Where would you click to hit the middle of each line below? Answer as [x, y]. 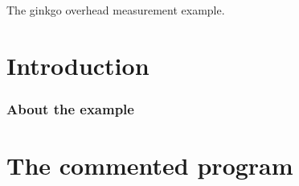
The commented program [150, 165]
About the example [70, 108]
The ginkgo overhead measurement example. [116, 10]
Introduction [78, 65]
